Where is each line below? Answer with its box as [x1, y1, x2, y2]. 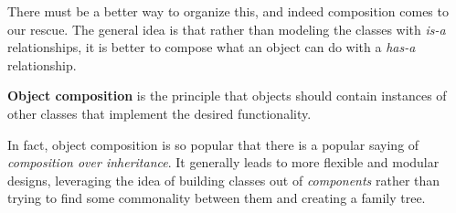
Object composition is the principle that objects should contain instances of [7, 86, 447, 105]
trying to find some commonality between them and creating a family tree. [7, 188, 426, 208]
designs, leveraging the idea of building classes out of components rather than [7, 170, 440, 189]
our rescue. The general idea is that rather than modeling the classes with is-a [7, 19, 446, 38]
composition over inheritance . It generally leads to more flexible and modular [7, 153, 440, 172]
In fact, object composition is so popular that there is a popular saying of [7, 134, 419, 154]
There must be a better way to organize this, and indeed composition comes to [7, 2, 449, 20]
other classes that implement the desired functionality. [7, 103, 312, 122]
